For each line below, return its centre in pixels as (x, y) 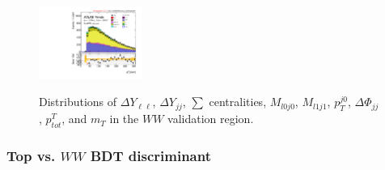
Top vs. (31, 155)
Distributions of (78, 102)
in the (124, 119)
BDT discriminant (150, 155)
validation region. (211, 119)
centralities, (238, 102)
